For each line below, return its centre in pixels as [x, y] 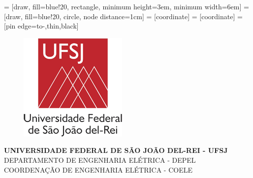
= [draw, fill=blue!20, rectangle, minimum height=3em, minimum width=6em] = [126, 6]
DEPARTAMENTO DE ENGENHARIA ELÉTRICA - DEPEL [100, 160]
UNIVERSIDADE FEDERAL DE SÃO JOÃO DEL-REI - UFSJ [116, 150]
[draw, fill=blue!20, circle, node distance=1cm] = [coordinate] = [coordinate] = [123, 16]
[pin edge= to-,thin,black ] [41, 26]
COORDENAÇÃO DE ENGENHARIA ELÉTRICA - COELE [98, 169]
